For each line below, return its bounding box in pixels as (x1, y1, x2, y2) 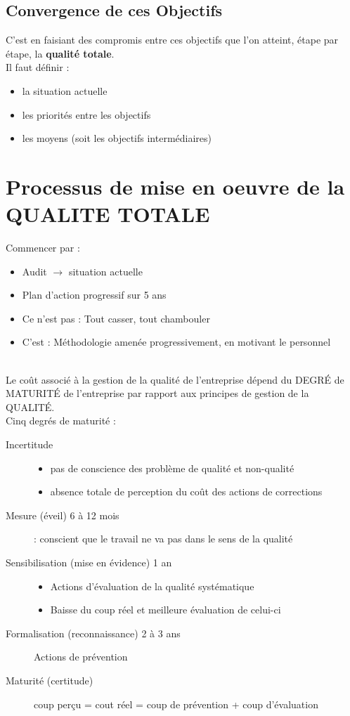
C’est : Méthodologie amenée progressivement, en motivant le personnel (22, 334, 331, 349)
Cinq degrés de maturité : (6, 413, 116, 428)
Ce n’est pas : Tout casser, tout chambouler (22, 311, 210, 325)
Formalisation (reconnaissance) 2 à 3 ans (6, 625, 181, 640)
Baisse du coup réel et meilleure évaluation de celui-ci (50, 602, 281, 617)
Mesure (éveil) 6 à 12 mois (6, 507, 119, 522)
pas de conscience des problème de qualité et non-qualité (50, 460, 294, 475)
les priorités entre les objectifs (22, 107, 151, 122)
